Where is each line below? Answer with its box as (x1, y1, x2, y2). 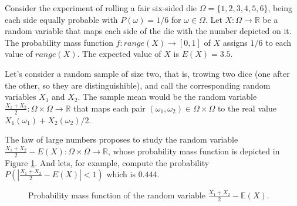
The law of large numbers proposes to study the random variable (5, 133, 238, 146)
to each (265, 36, 292, 48)
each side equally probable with (5, 13, 118, 25)
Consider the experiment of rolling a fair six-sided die (5, 2, 197, 13)
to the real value (217, 102, 276, 114)
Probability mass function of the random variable (28, 189, 205, 201)
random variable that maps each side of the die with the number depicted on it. (5, 25, 292, 37)
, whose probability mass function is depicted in (108, 144, 280, 157)
